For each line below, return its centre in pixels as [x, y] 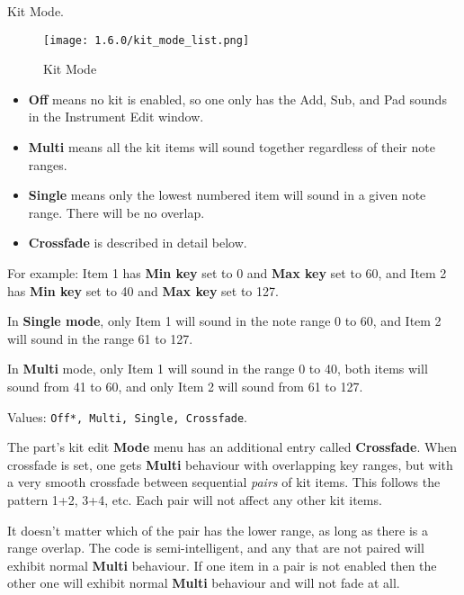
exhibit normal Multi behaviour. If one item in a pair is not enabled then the [222, 565]
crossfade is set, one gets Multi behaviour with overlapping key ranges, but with [230, 464]
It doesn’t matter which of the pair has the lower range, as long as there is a [218, 530]
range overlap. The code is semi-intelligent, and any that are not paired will [216, 548]
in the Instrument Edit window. [116, 117]
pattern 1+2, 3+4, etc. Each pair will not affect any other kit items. [195, 500]
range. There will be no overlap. [116, 212]
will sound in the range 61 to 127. [100, 338]
